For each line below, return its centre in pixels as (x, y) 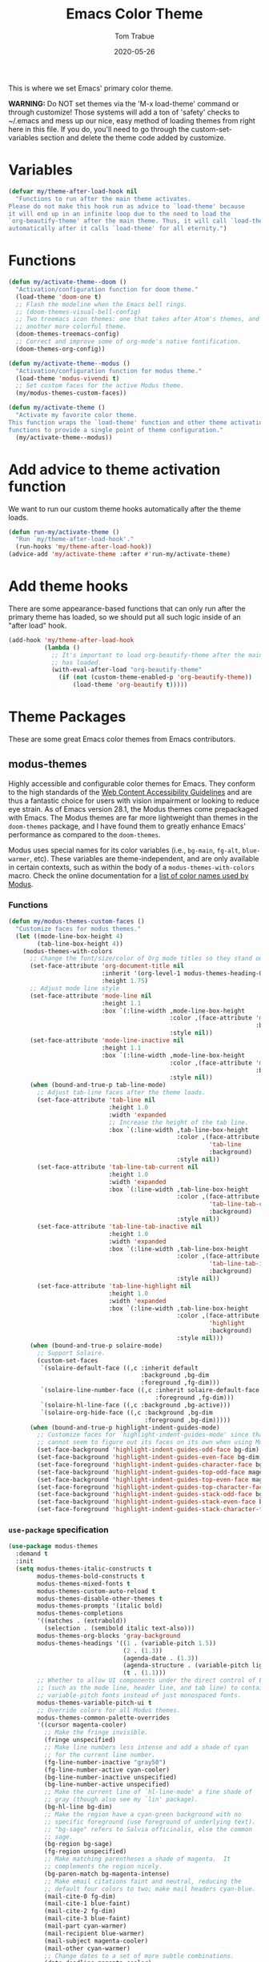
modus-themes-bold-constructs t (91, 1576)
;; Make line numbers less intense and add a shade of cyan (146, 1747)
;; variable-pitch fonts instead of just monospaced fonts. (139, 1695)
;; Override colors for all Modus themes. (109, 1710)
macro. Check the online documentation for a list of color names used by (128, 875)
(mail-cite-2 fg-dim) (80, 1911)
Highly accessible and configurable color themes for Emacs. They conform (132, 783)
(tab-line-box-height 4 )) (80, 944)
